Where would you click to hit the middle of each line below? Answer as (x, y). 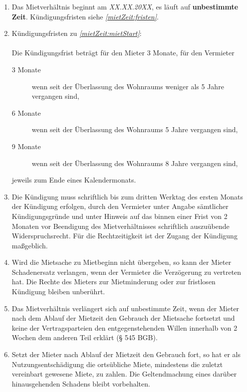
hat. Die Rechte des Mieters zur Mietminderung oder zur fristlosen (114, 282)
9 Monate (26, 146)
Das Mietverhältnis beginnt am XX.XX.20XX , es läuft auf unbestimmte (125, 6)
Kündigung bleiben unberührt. (58, 292)
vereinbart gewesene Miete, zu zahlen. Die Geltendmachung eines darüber (124, 374)
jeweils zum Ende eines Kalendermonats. (74, 180)
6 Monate (26, 112)
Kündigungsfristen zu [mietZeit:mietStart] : (77, 33)
